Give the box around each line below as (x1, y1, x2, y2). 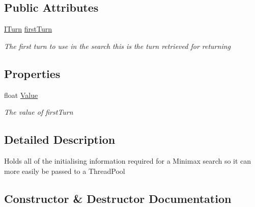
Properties (4, 65, 61, 81)
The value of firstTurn (4, 107, 73, 117)
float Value (4, 89, 38, 100)
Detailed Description (4, 132, 116, 147)
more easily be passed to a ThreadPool (4, 165, 125, 176)
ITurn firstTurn (4, 23, 52, 34)
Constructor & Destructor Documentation (4, 190, 232, 206)
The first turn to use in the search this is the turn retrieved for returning (4, 40, 231, 51)
